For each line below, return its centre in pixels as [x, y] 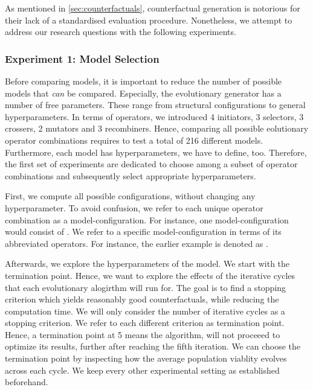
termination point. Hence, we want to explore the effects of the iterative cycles [150, 275]
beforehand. [27, 382]
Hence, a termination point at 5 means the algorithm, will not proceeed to [143, 334]
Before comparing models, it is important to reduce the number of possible [144, 81]
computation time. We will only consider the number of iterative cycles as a [145, 311]
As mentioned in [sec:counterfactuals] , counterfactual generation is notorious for [153, 8]
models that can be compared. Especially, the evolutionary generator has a [143, 93]
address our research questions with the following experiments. [121, 32]
